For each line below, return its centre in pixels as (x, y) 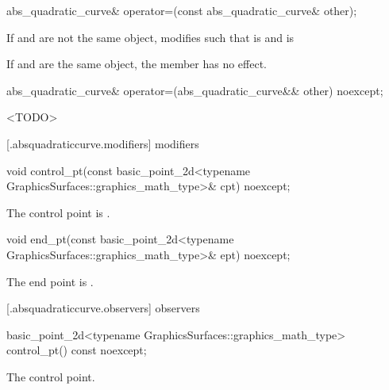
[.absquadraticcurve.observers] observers (103, 308)
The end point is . (50, 281)
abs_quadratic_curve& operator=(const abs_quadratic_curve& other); (182, 10)
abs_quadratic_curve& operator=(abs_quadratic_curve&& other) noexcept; (195, 90)
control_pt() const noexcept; (77, 350)
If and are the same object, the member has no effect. (137, 64)
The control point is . (58, 212)
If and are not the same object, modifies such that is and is (150, 37)
